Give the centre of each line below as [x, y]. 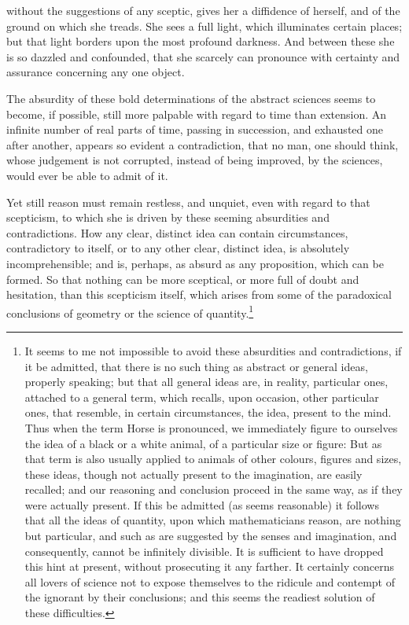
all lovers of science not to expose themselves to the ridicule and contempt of [210, 581]
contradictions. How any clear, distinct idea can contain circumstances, [177, 232]
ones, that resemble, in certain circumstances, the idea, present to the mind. [208, 412]
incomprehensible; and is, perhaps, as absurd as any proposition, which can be [195, 263]
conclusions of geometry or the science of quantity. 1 [130, 311]
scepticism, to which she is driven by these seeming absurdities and [168, 217]
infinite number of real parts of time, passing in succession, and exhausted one [195, 129]
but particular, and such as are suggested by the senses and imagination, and [211, 536]
